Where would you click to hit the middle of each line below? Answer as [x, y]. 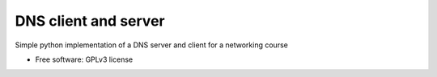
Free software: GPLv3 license [84, 59]
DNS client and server [90, 21]
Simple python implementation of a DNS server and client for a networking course [152, 45]
